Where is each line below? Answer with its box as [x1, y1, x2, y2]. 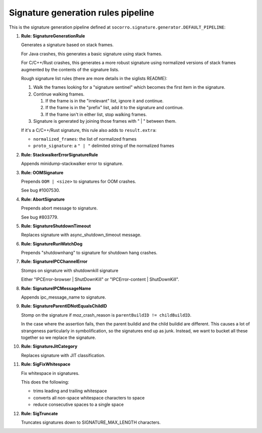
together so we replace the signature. [21, 335, 97, 340]
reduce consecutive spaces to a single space [33, 401, 124, 407]
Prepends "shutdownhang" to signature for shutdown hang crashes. [21, 250, 158, 256]
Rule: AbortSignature [21, 196, 65, 202]
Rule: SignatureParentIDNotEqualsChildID [21, 303, 107, 309]
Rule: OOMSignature [21, 170, 64, 176]
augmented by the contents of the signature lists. [21, 66, 119, 72]
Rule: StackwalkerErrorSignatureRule [21, 152, 98, 158]
